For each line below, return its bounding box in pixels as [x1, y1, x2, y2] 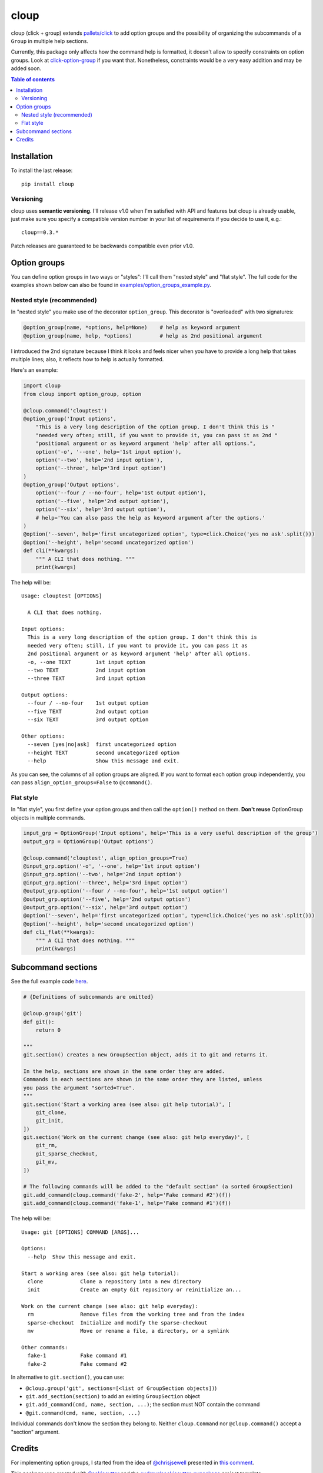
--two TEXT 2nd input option [27, 666, 146, 673]
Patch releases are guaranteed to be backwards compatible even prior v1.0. [11, 242, 194, 249]
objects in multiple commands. [11, 814, 85, 821]
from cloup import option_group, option [23, 391, 141, 397]
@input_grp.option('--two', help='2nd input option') [23, 871, 182, 878]
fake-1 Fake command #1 [27, 1352, 127, 1359]
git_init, [35, 1117, 64, 1124]
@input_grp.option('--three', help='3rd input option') [23, 879, 188, 886]
